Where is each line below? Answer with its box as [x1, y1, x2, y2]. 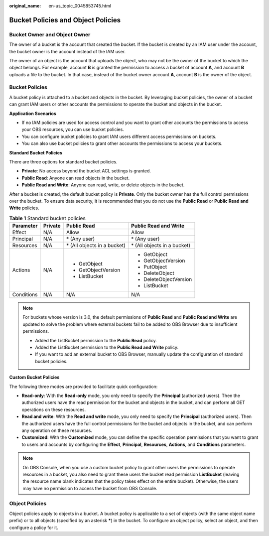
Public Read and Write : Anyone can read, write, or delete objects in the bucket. [21, 182, 185, 188]
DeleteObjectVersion [143, 276, 192, 283]
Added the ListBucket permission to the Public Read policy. [35, 337, 157, 343]
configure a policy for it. [9, 525, 58, 531]
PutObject [143, 264, 167, 270]
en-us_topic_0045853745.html [48, 3, 112, 8]
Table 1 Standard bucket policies [9, 215, 86, 222]
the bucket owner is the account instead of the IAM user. [9, 48, 126, 54]
